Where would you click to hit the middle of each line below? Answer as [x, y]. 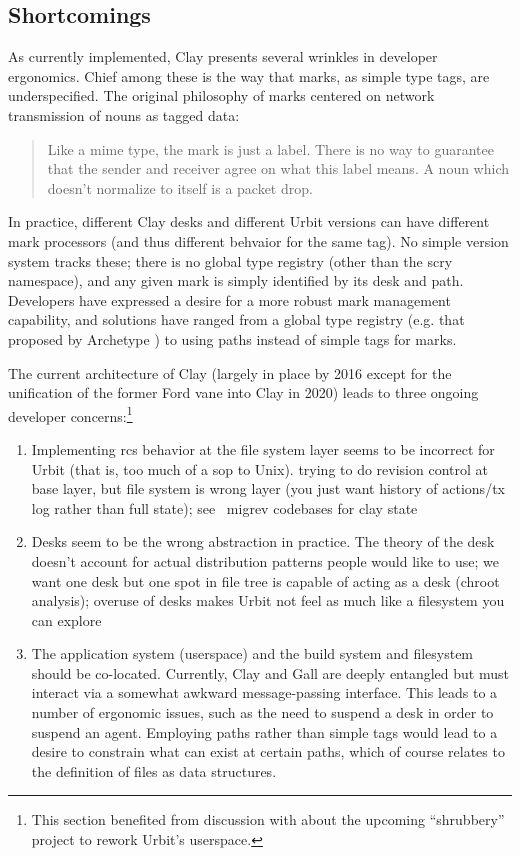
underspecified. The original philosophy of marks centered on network [221, 95]
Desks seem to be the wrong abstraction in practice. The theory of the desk [263, 541]
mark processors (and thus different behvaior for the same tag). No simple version [258, 240]
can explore [66, 619]
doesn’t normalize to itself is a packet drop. [180, 187]
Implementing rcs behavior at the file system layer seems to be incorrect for [263, 448]
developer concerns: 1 [70, 414]
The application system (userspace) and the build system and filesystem [252, 653]
